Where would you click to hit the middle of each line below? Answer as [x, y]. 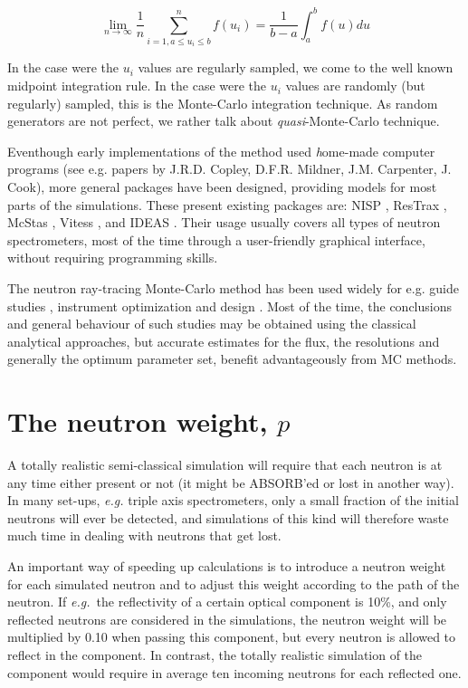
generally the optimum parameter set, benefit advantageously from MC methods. [232, 359]
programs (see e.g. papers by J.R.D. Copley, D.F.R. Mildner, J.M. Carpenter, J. [229, 169]
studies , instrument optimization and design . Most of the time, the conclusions [229, 306]
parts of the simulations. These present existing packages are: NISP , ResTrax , [227, 204]
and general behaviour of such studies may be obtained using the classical [212, 324]
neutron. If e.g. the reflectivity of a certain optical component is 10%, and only [227, 602]
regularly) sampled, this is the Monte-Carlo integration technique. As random [223, 103]
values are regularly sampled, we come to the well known [296, 67]
